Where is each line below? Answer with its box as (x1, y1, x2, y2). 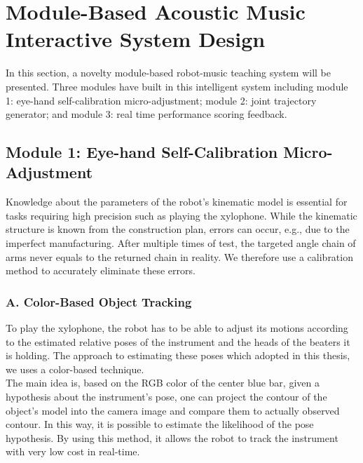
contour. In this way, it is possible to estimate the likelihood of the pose (6, 417, 314, 431)
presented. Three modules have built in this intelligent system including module (6, 79, 348, 93)
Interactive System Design (6, 25, 266, 53)
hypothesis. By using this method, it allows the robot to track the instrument (6, 430, 338, 445)
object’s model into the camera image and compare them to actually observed (6, 403, 340, 417)
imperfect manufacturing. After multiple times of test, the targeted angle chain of (6, 236, 356, 250)
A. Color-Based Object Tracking (6, 293, 192, 310)
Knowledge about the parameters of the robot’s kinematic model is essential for (6, 194, 348, 209)
